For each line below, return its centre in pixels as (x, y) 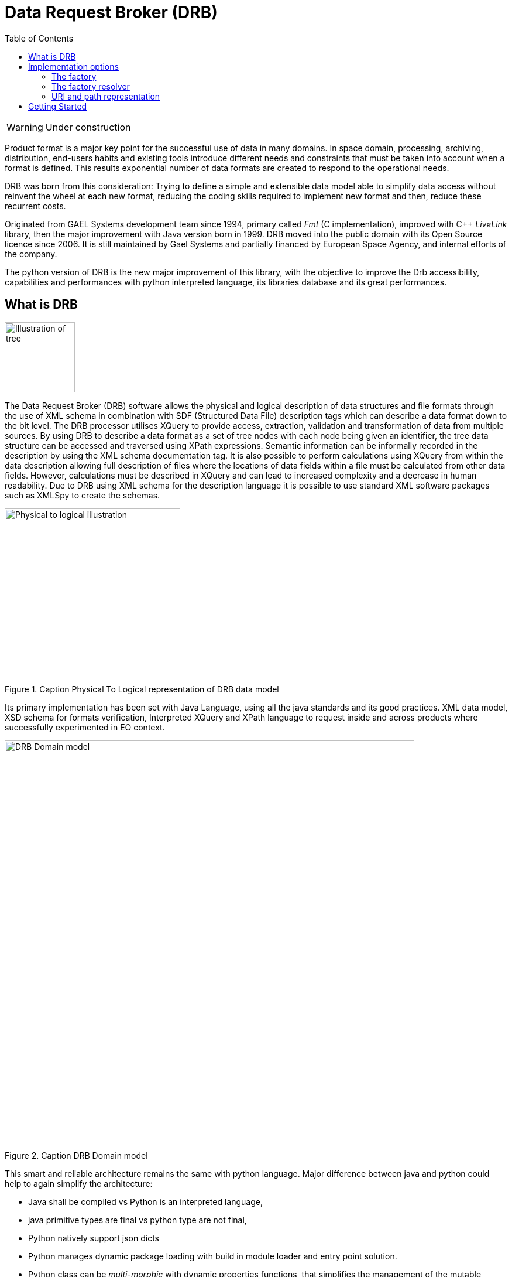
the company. (31, 254)
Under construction (88, 127)
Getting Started (58, 106)
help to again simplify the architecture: (79, 1183)
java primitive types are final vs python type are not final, (138, 1220)
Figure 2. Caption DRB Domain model (76, 1155)
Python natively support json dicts (94, 1238)
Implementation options (73, 66)
